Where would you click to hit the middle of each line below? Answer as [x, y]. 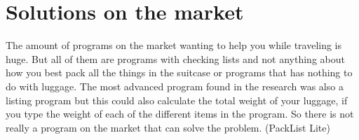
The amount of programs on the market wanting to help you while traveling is [174, 45]
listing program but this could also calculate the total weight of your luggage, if [177, 100]
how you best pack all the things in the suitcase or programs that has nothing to [179, 72]
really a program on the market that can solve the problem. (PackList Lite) [168, 127]
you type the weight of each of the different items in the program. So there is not [180, 114]
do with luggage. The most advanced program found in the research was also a [175, 86]
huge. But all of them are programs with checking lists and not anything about [175, 58]
